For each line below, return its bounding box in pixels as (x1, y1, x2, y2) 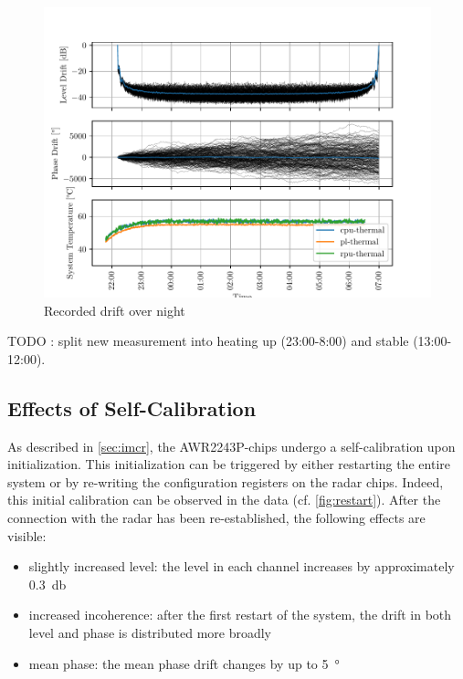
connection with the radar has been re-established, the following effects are (7, 507, 426, 527)
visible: (7, 526, 47, 545)
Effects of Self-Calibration (7, 393, 257, 422)
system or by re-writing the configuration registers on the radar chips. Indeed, (7, 472, 444, 491)
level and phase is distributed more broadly (28, 622, 271, 642)
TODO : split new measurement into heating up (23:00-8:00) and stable (7, 331, 409, 350)
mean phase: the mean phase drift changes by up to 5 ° (28, 653, 340, 673)
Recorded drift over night (44, 300, 185, 319)
